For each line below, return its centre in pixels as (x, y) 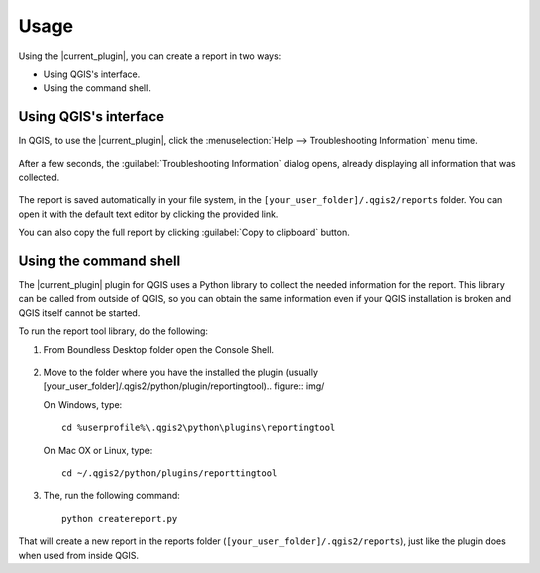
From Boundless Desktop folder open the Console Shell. (159, 349)
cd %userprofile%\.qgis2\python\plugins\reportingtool (198, 428)
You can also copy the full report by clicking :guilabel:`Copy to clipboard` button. (184, 232)
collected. (39, 177)
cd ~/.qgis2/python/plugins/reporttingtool (169, 473)
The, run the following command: (111, 496)
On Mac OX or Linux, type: (98, 450)
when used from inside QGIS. (79, 555)
